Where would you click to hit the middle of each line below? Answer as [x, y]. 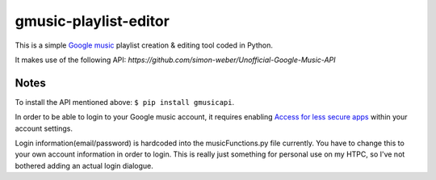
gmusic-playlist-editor [92, 21]
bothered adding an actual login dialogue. [84, 165]
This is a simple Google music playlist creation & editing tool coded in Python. [144, 45]
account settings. [44, 128]
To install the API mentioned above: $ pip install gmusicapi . [125, 102]
